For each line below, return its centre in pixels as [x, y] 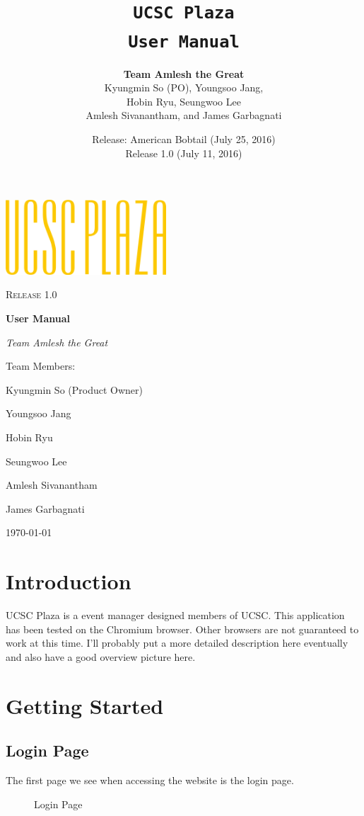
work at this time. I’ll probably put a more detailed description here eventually [177, 643]
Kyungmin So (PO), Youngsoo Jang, [184, 87]
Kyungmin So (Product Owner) [74, 389]
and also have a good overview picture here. [101, 656]
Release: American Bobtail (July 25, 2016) [184, 138]
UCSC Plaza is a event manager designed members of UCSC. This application [175, 615]
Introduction [69, 581]
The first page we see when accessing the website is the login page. [150, 780]
